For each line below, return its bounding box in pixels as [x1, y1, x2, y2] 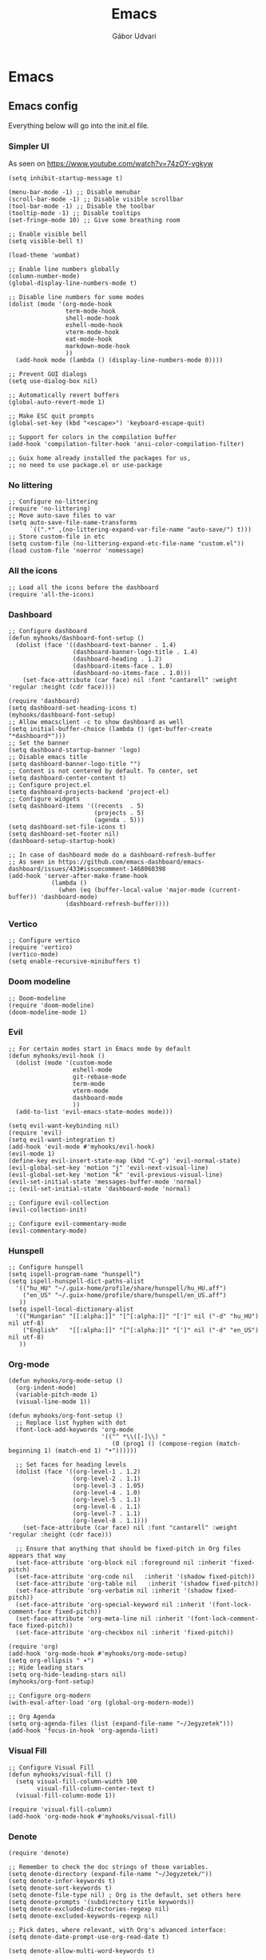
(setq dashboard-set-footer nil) [8, 829, 120, 838]
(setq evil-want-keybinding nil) [8, 1121, 120, 1130]
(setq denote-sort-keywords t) [8, 1884, 113, 1892]
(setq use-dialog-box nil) [8, 377, 98, 385]
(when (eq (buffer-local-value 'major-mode [58, 885, 205, 894]
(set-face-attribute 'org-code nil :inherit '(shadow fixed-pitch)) [15, 1573, 256, 1581]
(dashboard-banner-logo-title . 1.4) [72, 648, 198, 656]
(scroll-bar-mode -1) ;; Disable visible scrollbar [8, 195, 184, 204]
